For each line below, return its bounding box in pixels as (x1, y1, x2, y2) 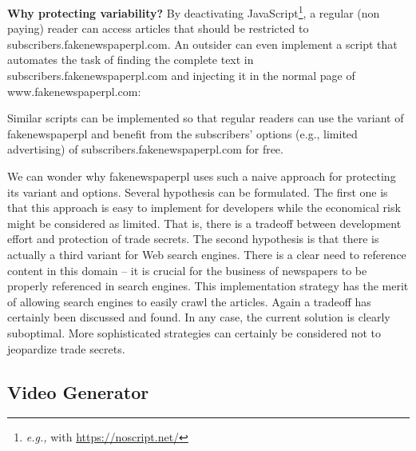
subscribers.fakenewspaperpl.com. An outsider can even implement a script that (7, 35, 398, 52)
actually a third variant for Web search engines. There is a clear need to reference (7, 245, 406, 262)
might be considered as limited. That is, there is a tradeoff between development (7, 214, 402, 231)
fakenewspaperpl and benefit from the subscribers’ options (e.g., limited (7, 125, 358, 142)
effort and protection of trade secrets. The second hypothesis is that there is (7, 230, 379, 247)
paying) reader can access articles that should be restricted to (7, 20, 309, 37)
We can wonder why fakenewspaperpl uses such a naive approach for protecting (7, 168, 396, 184)
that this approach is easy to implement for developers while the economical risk (7, 199, 401, 216)
